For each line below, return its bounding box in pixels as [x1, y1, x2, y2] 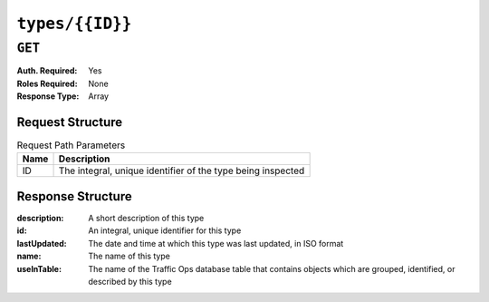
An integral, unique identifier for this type [88, 225, 242, 236]
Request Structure [16, 114, 123, 130]
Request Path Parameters [16, 139, 126, 151]
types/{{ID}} [16, 14, 132, 34]
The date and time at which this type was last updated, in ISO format [88, 238, 344, 248]
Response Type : [16, 91, 80, 102]
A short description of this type [88, 212, 205, 223]
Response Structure [16, 189, 132, 204]
